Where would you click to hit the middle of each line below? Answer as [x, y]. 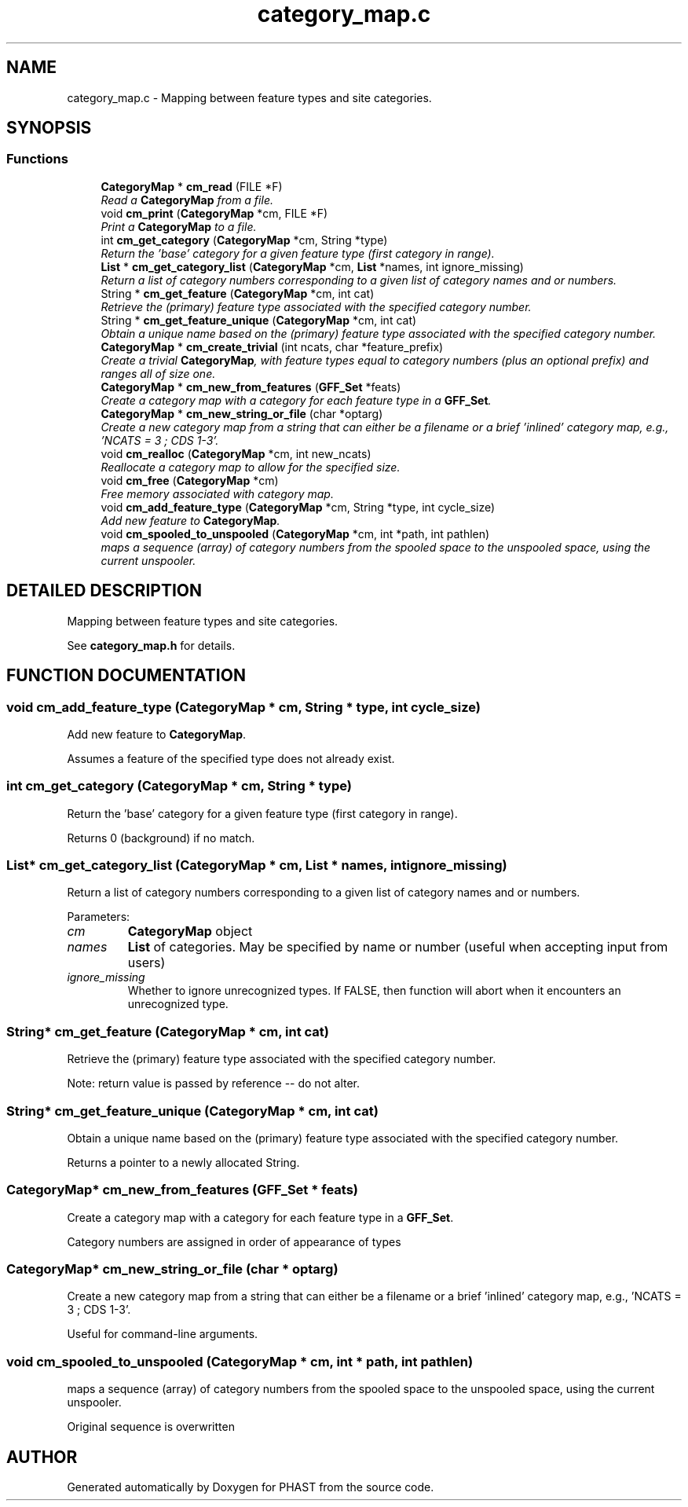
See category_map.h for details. [151, 645]
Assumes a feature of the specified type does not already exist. [231, 758]
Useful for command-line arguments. [163, 1334]
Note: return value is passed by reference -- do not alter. [214, 1083]
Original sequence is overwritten [151, 1427]
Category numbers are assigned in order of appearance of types [234, 1241]
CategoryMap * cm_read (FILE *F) [192, 186]
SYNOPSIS [49, 128]
